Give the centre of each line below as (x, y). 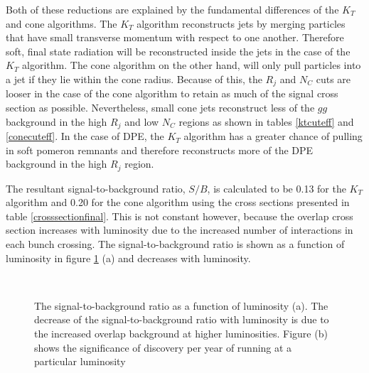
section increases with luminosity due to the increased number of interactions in (180, 230)
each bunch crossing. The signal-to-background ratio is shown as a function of (175, 244)
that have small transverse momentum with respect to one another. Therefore (175, 37)
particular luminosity (80, 361)
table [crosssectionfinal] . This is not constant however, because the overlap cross (180, 216)
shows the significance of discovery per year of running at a (163, 347)
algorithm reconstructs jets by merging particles (241, 23)
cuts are (333, 79)
